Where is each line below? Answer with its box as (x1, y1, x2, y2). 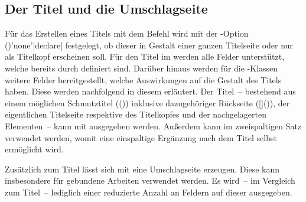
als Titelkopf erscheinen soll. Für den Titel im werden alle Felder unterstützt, (5, 50, 285, 63)
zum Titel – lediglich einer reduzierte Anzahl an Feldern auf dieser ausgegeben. (5, 185, 292, 198)
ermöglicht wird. (5, 143, 64, 155)
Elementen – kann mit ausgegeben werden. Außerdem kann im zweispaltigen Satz (5, 119, 302, 132)
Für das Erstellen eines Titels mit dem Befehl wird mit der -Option (5, 27, 249, 40)
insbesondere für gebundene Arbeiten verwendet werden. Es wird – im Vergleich (5, 174, 295, 187)
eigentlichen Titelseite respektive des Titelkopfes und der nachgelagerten (5, 108, 266, 120)
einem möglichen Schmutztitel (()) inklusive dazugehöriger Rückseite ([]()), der (5, 96, 290, 109)
